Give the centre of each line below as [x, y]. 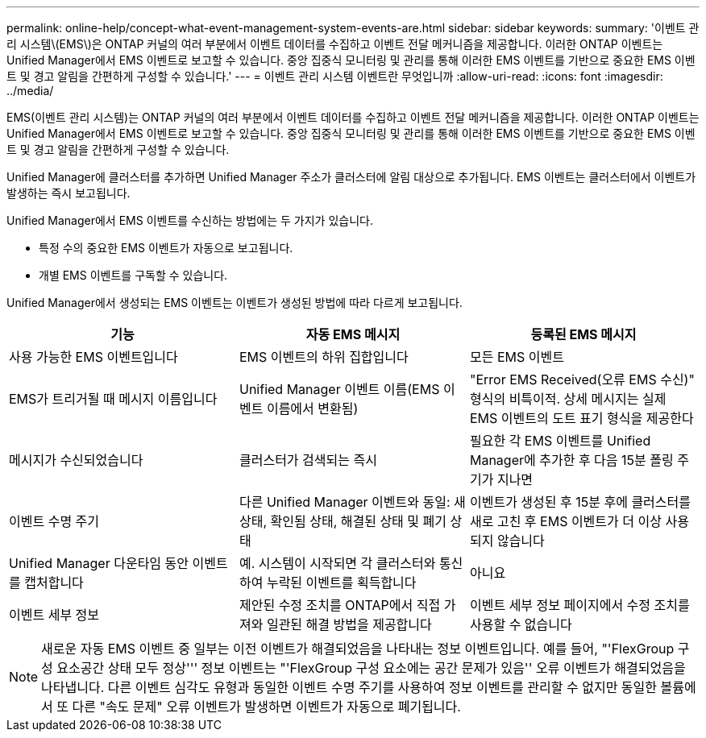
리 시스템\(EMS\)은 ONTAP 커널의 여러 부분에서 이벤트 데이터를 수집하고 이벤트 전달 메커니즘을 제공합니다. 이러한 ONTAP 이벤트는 [335, 44]
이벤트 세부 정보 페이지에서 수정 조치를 [579, 605]
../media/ [30, 91]
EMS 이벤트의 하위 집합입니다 [324, 357]
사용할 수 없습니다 [521, 624]
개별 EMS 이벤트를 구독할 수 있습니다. [133, 275]
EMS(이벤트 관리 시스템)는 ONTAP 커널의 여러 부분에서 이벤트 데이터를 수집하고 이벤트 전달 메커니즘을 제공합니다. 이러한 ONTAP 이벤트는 [353, 117]
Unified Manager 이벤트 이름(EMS [339, 389]
